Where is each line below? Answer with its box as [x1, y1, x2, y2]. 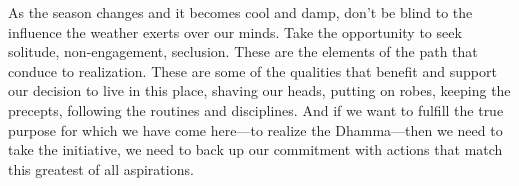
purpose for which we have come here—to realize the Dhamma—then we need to [8, 119, 503, 140]
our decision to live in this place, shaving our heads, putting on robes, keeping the [8, 80, 511, 101]
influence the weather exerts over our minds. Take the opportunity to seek [8, 21, 462, 42]
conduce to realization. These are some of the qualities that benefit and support [8, 60, 497, 81]
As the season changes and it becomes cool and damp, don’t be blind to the [8, 2, 473, 22]
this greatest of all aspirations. [8, 158, 194, 179]
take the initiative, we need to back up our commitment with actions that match [8, 139, 503, 160]
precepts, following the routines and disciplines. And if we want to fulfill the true [8, 99, 504, 120]
